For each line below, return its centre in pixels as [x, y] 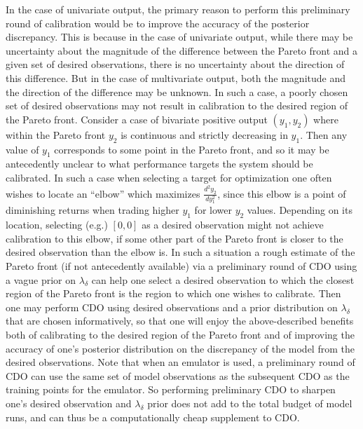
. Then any [324, 134]
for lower [213, 210]
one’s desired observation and [69, 403]
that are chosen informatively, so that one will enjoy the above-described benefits [180, 321]
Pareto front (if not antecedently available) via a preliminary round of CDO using [181, 266]
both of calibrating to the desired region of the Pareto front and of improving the [180, 334]
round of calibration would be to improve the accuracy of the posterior [158, 23]
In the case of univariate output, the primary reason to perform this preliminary [178, 9]
